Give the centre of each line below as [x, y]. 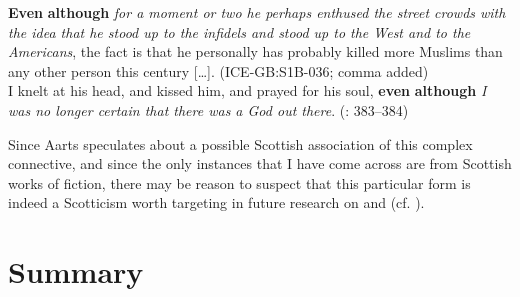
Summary [76, 271]
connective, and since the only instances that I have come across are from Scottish [260, 163]
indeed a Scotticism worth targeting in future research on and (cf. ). [216, 202]
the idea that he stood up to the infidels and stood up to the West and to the [239, 31]
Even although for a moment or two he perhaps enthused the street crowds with [257, 12]
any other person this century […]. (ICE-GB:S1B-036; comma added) [218, 70]
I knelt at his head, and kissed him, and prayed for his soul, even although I [247, 90]
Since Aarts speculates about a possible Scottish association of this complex [240, 143]
